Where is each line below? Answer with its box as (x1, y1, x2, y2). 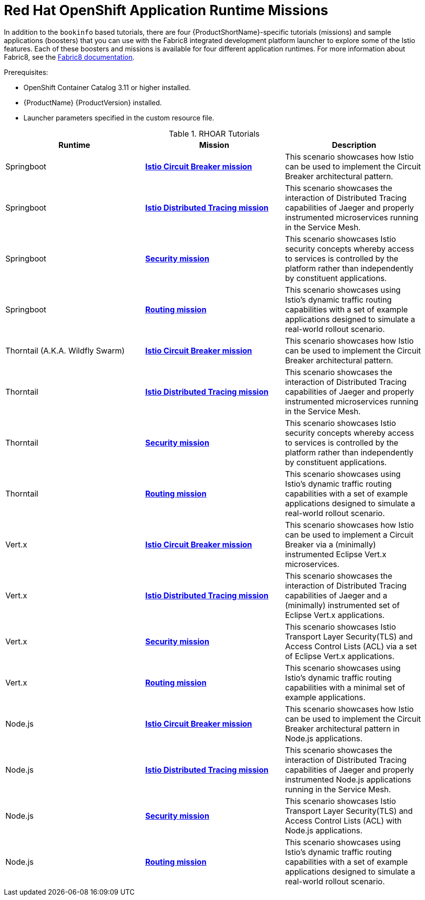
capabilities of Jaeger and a (285, 590, 387, 600)
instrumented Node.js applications (285, 774, 411, 784)
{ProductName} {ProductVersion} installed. (23, 98, 162, 107)
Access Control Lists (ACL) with (285, 815, 402, 826)
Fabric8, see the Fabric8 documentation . (4, 52, 134, 61)
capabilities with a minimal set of (285, 682, 405, 692)
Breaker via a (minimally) (285, 539, 376, 549)
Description (332, 140, 377, 150)
